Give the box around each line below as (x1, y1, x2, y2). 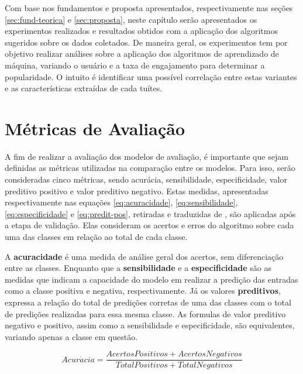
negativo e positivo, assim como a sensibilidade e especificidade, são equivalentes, (5, 319, 295, 331)
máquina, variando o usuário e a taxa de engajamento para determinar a (5, 59, 265, 71)
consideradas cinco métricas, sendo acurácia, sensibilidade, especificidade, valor (5, 173, 287, 186)
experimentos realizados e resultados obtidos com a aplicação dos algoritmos (5, 25, 278, 37)
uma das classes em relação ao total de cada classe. (5, 231, 188, 243)
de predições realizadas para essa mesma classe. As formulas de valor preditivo (5, 307, 286, 320)
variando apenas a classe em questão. (5, 330, 138, 342)
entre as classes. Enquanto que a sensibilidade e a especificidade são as (5, 262, 272, 274)
